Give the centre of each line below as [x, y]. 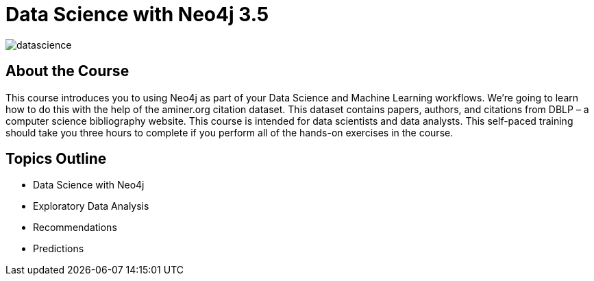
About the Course [67, 71]
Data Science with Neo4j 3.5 [137, 14]
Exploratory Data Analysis [91, 206]
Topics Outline [56, 159]
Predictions [59, 249]
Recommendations [75, 228]
